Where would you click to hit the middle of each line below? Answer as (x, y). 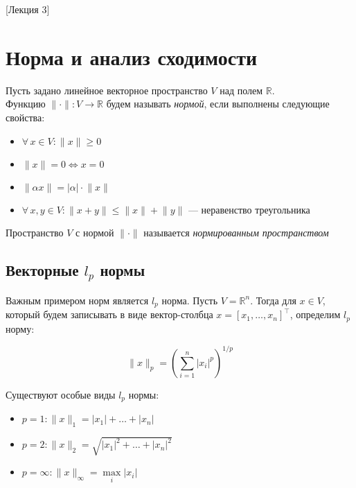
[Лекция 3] (28, 9)
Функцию (26, 104)
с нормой (95, 233)
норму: (20, 328)
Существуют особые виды (61, 394)
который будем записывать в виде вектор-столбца (109, 314)
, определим (315, 314)
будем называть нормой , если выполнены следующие (218, 104)
